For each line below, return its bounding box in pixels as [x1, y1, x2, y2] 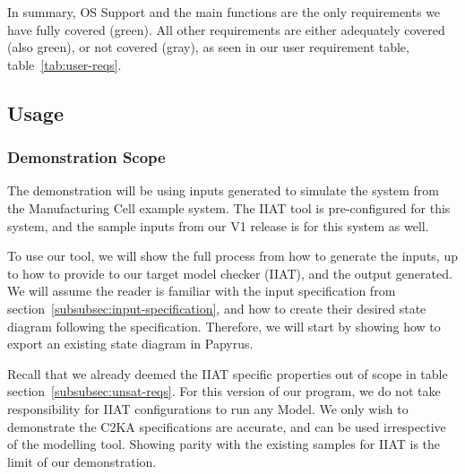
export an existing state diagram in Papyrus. [7, 334, 254, 353]
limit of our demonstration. [7, 452, 157, 470]
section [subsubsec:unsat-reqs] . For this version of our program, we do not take [7, 382, 441, 401]
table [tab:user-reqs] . [7, 55, 122, 73]
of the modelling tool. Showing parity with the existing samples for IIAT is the [7, 435, 441, 453]
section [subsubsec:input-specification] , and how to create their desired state [7, 298, 426, 317]
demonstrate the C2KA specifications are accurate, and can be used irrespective [7, 417, 446, 435]
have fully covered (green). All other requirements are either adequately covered [7, 20, 445, 39]
